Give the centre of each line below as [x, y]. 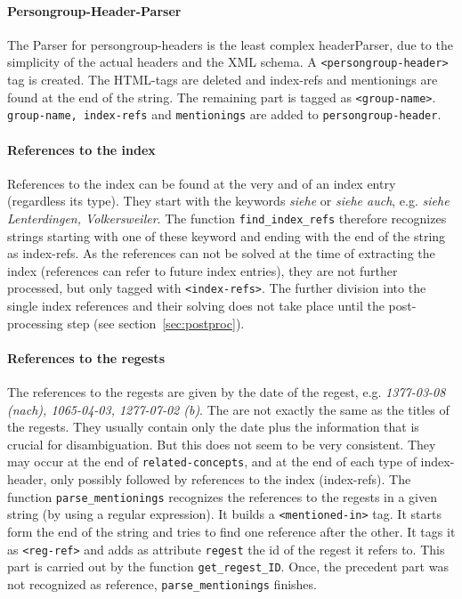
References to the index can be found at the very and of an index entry [202, 183]
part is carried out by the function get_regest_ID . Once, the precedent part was [228, 567]
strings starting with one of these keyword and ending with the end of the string [227, 235]
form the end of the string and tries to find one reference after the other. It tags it [231, 531]
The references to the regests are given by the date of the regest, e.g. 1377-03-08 [227, 392]
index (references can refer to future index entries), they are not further [203, 270]
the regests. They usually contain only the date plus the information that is [213, 427]
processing [35, 323]
